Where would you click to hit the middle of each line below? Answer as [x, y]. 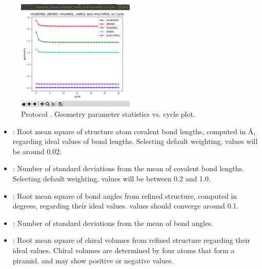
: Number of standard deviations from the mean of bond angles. [113, 223]
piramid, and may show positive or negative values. [93, 260]
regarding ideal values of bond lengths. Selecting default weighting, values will [135, 141]
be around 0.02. [37, 151]
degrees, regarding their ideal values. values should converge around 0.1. [126, 206]
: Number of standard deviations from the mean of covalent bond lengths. [128, 168]
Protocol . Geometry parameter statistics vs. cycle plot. [108, 114]
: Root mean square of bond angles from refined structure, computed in [125, 195]
